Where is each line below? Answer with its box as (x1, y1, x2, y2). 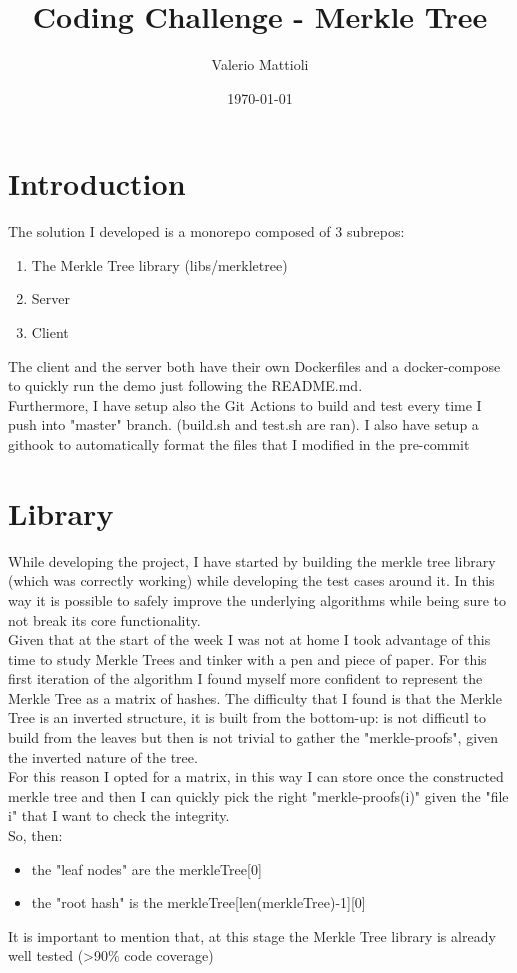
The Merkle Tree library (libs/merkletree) (31, 254, 288, 275)
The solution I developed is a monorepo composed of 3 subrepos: (8, 221, 405, 242)
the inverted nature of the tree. (8, 746, 198, 767)
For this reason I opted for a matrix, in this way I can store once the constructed (8, 766, 504, 787)
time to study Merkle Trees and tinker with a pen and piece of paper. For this (8, 648, 487, 669)
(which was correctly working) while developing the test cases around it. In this (8, 570, 495, 591)
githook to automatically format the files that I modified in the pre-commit (8, 434, 470, 454)
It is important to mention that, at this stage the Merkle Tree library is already (8, 925, 496, 946)
